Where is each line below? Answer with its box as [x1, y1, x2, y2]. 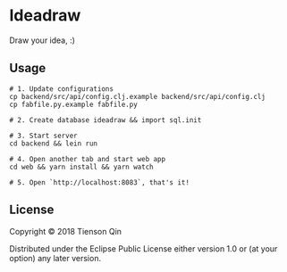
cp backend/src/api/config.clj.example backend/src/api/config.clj [9, 92, 266, 101]
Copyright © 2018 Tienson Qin [9, 226, 122, 236]
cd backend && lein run [9, 139, 98, 148]
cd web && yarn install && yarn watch [9, 162, 154, 171]
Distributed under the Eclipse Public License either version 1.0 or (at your [9, 243, 278, 254]
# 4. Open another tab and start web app [9, 154, 166, 163]
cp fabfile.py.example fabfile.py [9, 100, 139, 109]
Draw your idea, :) [9, 35, 76, 45]
